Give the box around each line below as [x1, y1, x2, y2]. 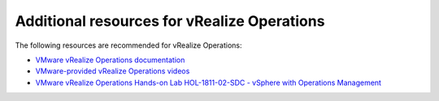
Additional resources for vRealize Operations [15, 12, 325, 30]
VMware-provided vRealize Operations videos [35, 66, 190, 76]
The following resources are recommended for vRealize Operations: [15, 40, 243, 50]
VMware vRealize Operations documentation [35, 55, 185, 65]
